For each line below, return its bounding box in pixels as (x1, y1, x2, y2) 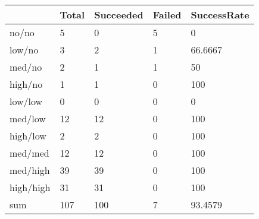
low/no (10, 43, 39, 56)
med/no (10, 60, 42, 74)
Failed (152, 8, 182, 21)
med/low (10, 112, 46, 125)
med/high (10, 163, 50, 177)
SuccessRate (191, 8, 249, 21)
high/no (10, 77, 43, 91)
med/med (10, 146, 49, 160)
